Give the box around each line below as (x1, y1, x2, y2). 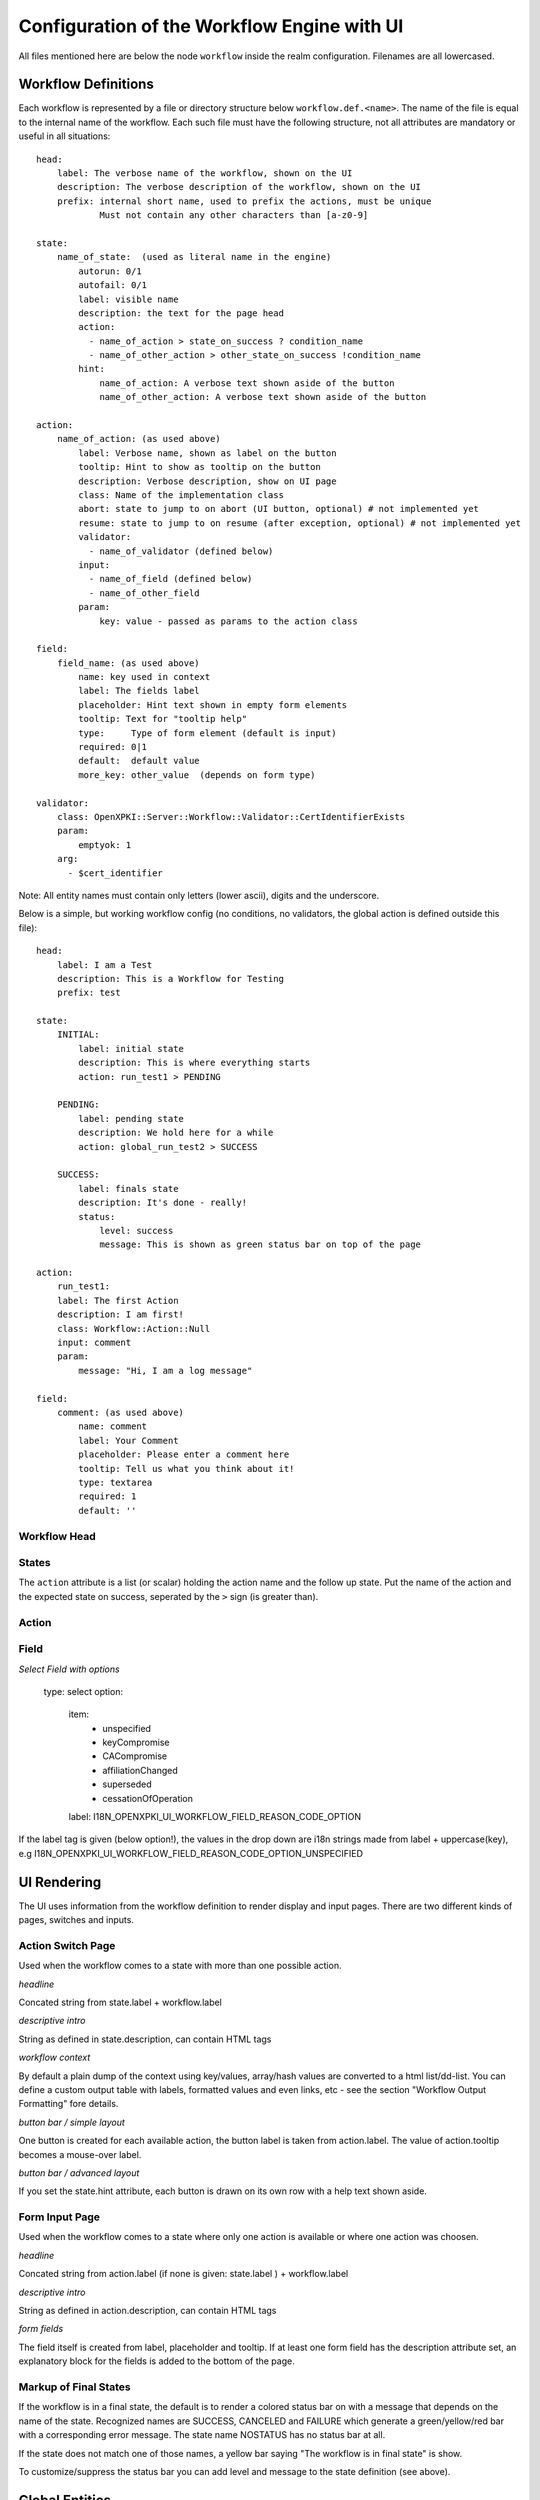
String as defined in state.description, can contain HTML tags (18, 2033, 272, 2045)
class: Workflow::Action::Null (56, 1323, 211, 1334)
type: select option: (43, 1685, 124, 1697)
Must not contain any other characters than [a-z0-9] (99, 210, 369, 221)
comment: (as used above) (56, 1407, 185, 1418)
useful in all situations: (18, 130, 111, 142)
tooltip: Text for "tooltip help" (78, 713, 248, 725)
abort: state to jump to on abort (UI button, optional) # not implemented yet (78, 503, 480, 515)
